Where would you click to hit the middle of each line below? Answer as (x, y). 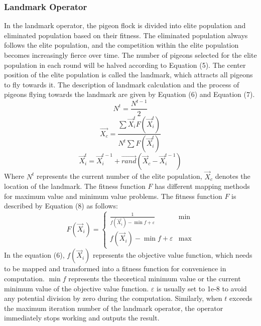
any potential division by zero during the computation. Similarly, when (113, 298)
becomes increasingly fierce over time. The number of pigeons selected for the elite (130, 55)
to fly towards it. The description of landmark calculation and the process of (122, 84)
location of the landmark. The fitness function (75, 186)
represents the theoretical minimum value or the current (155, 278)
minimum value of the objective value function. (77, 288)
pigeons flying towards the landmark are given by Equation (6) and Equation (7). (129, 94)
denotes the (233, 176)
